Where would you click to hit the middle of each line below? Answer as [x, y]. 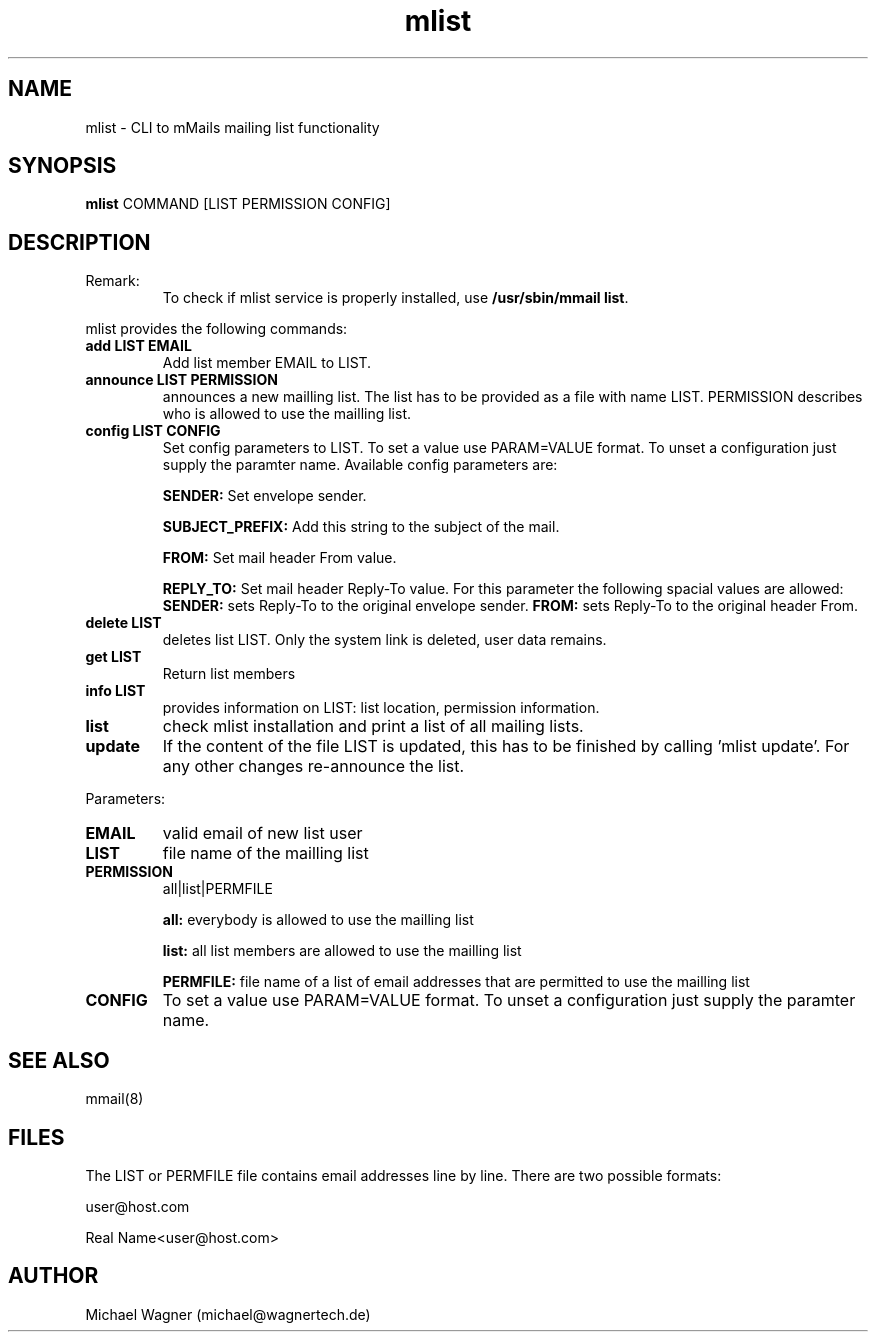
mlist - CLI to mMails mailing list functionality [232, 127]
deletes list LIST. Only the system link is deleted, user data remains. [384, 640]
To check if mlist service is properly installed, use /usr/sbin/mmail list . [395, 298]
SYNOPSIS [62, 166]
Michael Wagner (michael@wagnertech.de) [228, 1314]
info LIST [115, 691]
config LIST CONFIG [153, 431]
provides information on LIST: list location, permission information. [381, 708]
